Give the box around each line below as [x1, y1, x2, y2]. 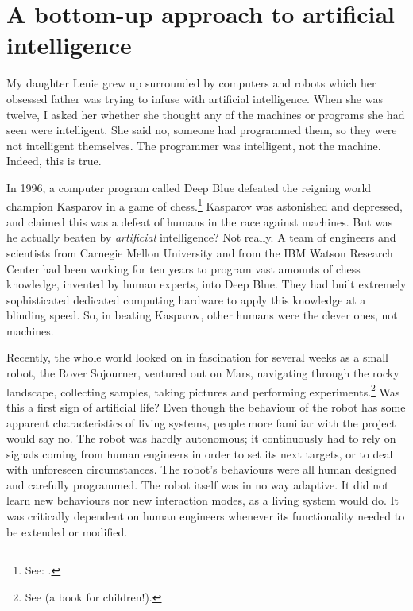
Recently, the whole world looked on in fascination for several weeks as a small [6, 349, 388, 365]
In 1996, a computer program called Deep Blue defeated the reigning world [6, 179, 372, 195]
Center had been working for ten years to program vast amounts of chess [6, 260, 361, 276]
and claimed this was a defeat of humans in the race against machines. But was [6, 213, 393, 230]
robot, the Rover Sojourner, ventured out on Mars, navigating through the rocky [6, 365, 399, 381]
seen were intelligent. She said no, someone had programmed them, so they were [6, 122, 397, 138]
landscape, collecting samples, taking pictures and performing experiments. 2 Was [6, 381, 400, 400]
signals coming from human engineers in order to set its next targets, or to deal [6, 445, 393, 462]
